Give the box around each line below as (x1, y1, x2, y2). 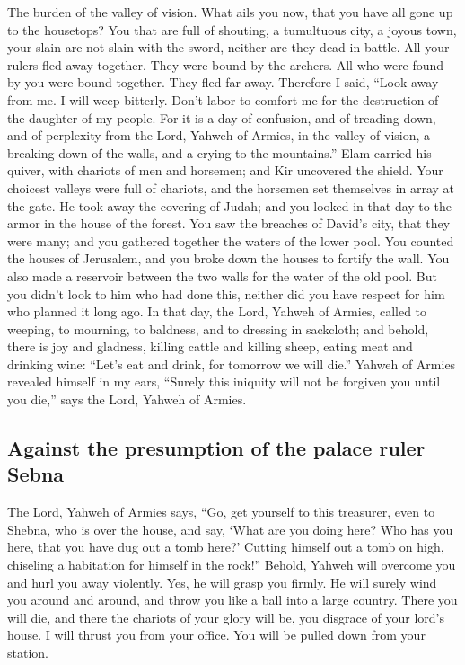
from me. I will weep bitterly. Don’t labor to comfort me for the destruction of (7, 90, 439, 109)
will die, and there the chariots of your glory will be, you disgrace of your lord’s (7, 607, 445, 626)
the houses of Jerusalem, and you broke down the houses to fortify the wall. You (7, 249, 450, 268)
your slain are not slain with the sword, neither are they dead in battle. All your (7, 38, 450, 57)
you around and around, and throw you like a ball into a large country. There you (7, 590, 458, 609)
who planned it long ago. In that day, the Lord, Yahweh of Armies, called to (7, 302, 427, 321)
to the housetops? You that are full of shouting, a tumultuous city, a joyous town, (7, 20, 457, 39)
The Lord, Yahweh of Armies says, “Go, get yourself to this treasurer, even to (7, 502, 435, 521)
